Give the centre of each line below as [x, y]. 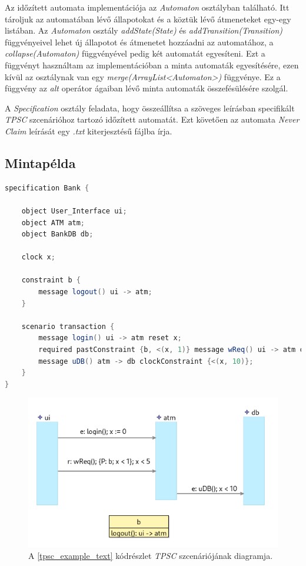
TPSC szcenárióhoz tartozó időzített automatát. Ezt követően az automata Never [152, 119]
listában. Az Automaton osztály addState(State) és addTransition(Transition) [144, 30]
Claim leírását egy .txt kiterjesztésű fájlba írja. [89, 131]
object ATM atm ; [53, 223]
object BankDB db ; [57, 234]
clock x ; [38, 257]
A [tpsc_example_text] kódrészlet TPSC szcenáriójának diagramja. [151, 556]
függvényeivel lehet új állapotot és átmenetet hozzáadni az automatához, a [139, 42]
